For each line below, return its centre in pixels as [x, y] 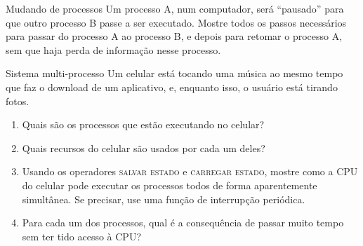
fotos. [18, 101]
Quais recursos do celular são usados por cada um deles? [144, 148]
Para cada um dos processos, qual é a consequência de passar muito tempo [183, 223]
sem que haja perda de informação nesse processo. [113, 49]
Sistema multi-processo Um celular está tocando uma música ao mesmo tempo [174, 73]
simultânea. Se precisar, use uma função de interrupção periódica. [164, 199]
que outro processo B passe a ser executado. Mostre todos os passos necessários [176, 22]
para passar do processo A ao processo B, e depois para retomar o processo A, [174, 36]
